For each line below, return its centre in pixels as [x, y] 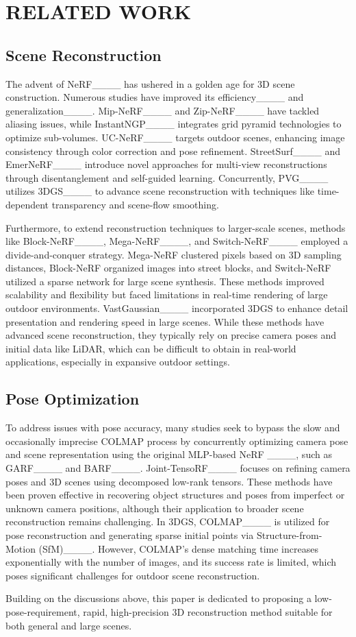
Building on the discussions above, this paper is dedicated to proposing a [158, 598]
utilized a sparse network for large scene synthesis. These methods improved [165, 281]
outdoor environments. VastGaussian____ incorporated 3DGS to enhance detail [177, 308]
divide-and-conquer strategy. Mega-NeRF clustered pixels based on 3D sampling [174, 254]
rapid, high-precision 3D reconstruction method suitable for [208, 611]
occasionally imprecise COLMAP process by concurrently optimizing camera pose [177, 441]
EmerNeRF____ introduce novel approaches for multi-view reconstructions [166, 164]
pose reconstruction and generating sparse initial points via [130, 535]
